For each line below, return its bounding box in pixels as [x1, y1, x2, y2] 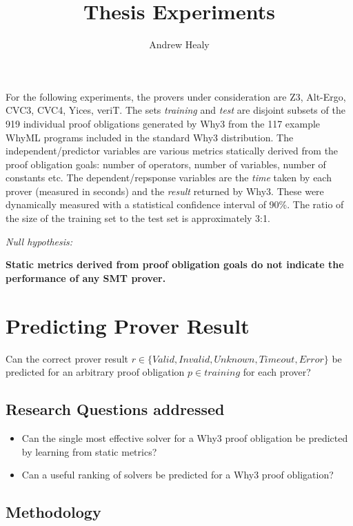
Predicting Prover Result [6, 311, 250, 339]
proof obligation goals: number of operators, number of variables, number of [6, 156, 326, 171]
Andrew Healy [149, 37, 210, 52]
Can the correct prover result [6, 351, 128, 365]
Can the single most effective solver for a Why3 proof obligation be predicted [21, 430, 348, 445]
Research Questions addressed [6, 398, 225, 420]
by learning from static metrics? [21, 444, 157, 458]
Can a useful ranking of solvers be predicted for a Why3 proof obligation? [21, 467, 334, 482]
